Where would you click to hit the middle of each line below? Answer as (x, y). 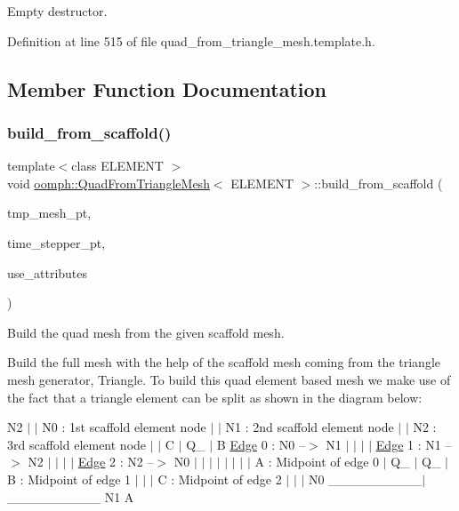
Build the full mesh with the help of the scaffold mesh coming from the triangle (224, 362)
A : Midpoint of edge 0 (317, 462)
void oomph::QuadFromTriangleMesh (109, 183)
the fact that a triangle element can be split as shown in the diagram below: (215, 397)
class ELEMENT (117, 166)
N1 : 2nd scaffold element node (310, 427)
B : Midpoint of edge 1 (69, 479)
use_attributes (48, 272)
